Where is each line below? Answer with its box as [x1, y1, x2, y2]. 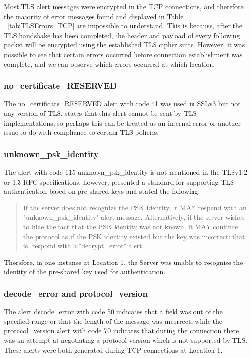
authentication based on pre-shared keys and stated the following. [4, 186, 200, 196]
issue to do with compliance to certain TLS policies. [4, 127, 159, 137]
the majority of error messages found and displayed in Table [4, 11, 184, 21]
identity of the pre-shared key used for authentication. [4, 266, 166, 277]
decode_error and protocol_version [4, 287, 148, 299]
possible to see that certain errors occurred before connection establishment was [4, 49, 243, 59]
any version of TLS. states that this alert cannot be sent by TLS [4, 108, 197, 118]
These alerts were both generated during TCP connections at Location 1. [4, 344, 223, 355]
